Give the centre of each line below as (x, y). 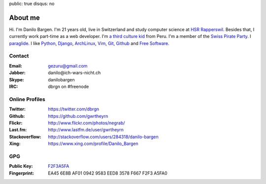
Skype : (17, 79)
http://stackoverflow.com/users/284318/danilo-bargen (103, 137)
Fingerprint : (22, 173)
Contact (19, 56)
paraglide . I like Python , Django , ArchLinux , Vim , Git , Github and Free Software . (89, 43)
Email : (16, 66)
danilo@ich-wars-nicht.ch (74, 73)
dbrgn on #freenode (68, 87)
